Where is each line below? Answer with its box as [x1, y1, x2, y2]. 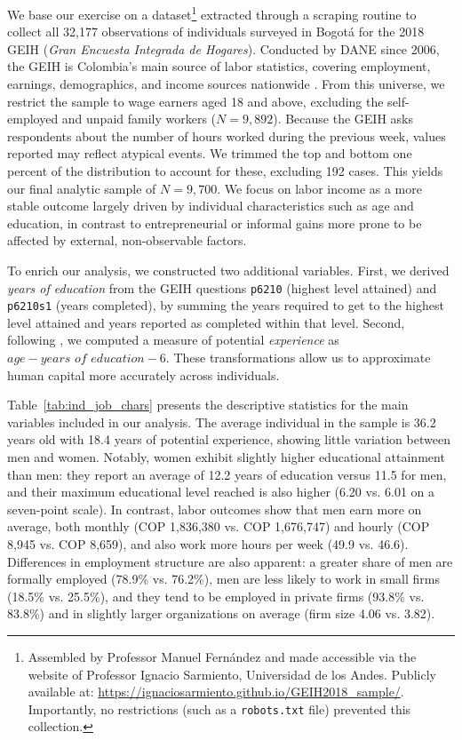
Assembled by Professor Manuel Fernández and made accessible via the [28, 647, 417, 665]
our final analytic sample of [7, 179, 156, 197]
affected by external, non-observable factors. [7, 231, 247, 250]
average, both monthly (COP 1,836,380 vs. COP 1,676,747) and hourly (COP [7, 517, 430, 536]
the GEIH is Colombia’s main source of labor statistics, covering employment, [7, 57, 431, 76]
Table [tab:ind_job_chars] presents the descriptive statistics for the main [7, 395, 409, 414]
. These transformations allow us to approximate [165, 348, 431, 367]
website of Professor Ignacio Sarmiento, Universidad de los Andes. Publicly [28, 664, 436, 683]
